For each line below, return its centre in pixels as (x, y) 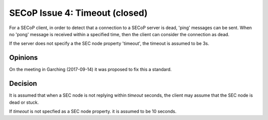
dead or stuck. (24, 102)
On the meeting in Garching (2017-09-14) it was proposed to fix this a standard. (91, 70)
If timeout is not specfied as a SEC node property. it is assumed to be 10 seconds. (93, 111)
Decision (23, 84)
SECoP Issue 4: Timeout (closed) (78, 13)
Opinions (24, 58)
